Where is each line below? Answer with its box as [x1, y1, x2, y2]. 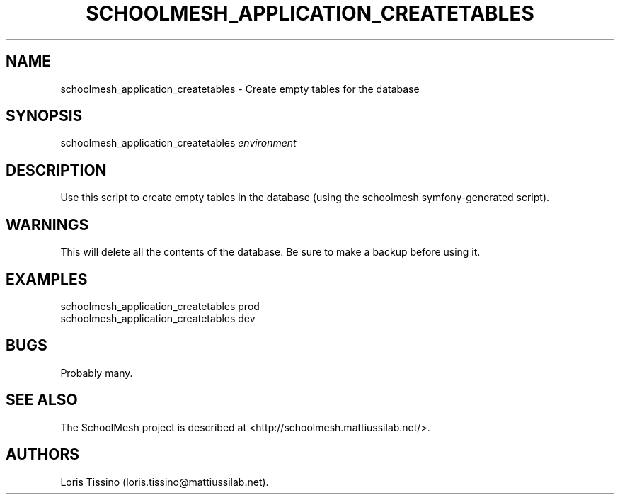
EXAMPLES [6, 270, 88, 288]
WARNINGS [6, 215, 89, 234]
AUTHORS [6, 445, 80, 464]
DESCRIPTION [6, 161, 107, 179]
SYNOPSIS [6, 107, 83, 125]
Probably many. [60, 366, 133, 379]
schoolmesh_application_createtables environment [60, 137, 297, 149]
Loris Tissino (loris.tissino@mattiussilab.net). [60, 475, 269, 488]
